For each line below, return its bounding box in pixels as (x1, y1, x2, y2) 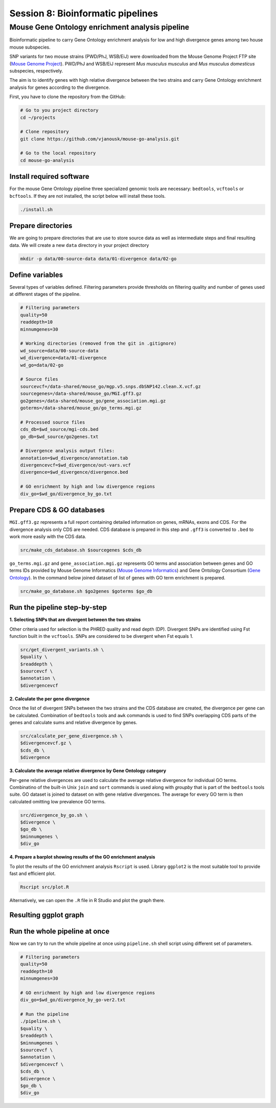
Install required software (9, 172, 89, 181)
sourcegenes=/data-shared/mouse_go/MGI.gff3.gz (20, 391, 142, 397)
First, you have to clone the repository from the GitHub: (9, 94, 126, 100)
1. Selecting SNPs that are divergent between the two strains (9, 616, 141, 623)
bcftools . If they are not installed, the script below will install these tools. (9, 193, 166, 199)
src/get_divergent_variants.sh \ (20, 647, 104, 653)
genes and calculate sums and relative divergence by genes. (9, 720, 137, 726)
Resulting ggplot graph (9, 910, 84, 919)
